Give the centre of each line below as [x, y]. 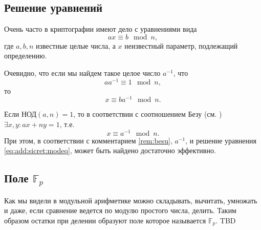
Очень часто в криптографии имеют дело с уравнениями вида [101, 29]
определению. [26, 56]
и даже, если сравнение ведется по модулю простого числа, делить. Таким [120, 210]
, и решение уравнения [221, 140]
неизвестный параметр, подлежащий [181, 45]
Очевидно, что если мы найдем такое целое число [82, 72]
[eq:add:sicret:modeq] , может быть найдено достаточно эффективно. [110, 150]
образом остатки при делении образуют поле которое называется [105, 220]
